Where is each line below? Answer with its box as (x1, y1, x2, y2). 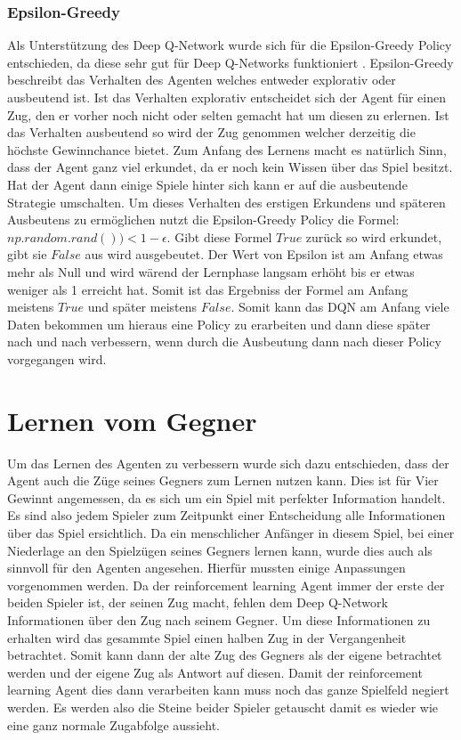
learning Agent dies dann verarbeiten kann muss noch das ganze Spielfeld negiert (7, 680, 449, 699)
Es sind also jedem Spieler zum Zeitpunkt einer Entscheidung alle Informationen (7, 506, 446, 525)
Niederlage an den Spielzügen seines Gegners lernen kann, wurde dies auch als (7, 541, 433, 559)
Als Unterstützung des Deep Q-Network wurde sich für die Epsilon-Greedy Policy (7, 36, 452, 54)
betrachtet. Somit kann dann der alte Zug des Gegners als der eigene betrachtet (7, 646, 442, 664)
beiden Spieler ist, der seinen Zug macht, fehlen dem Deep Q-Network (7, 593, 388, 612)
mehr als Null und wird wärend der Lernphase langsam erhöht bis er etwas (7, 262, 415, 281)
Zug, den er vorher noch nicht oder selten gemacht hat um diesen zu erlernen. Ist (7, 105, 449, 124)
